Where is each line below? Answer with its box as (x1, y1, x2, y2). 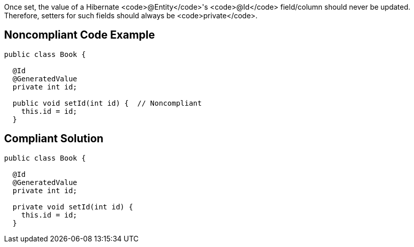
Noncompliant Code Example (4, 28, 155, 42)
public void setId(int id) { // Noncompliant (12, 99, 202, 107)
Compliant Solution (4, 132, 103, 145)
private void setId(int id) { (12, 202, 133, 211)
